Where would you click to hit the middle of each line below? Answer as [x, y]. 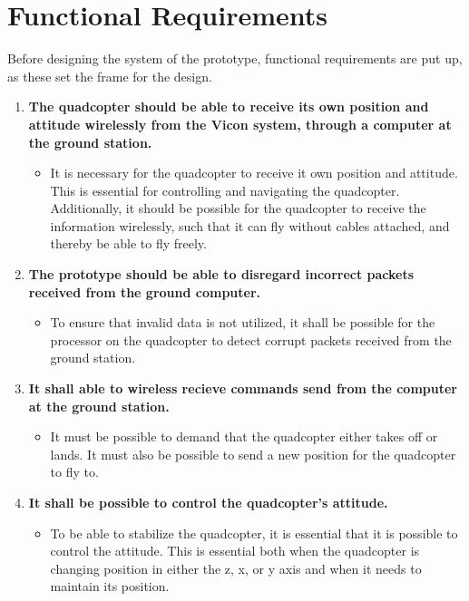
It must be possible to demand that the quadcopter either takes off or [244, 436]
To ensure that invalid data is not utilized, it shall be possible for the [243, 322]
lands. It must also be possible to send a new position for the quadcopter [253, 454]
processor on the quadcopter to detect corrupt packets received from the [251, 339]
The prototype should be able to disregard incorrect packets [221, 274]
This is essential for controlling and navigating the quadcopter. [225, 190]
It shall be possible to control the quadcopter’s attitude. [208, 502]
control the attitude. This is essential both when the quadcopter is [235, 551]
